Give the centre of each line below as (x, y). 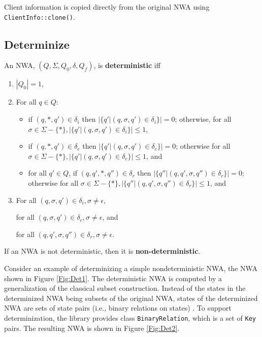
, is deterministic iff (127, 65)
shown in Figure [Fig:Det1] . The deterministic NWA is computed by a (113, 278)
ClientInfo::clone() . (40, 16)
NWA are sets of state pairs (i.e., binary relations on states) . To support (118, 308)
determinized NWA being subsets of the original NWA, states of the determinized (131, 298)
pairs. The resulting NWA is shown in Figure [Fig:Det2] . (92, 328)
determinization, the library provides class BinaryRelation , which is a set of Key (130, 317)
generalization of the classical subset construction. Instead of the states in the (125, 288)
